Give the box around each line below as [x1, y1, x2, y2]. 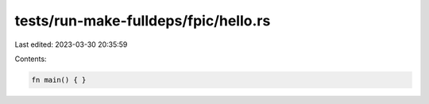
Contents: [14, 54, 47, 64]
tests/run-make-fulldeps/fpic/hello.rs [14, 12, 271, 29]
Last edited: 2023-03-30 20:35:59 [14, 40, 128, 49]
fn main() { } [31, 75, 87, 84]
